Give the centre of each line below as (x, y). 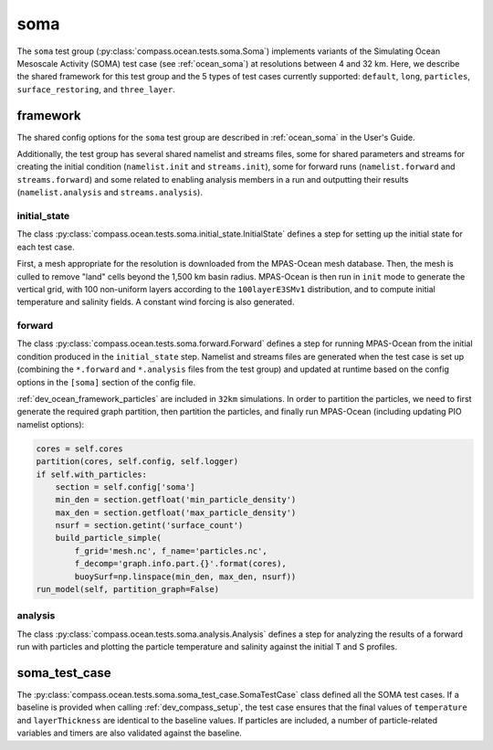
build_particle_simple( (108, 538)
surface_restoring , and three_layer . (96, 89)
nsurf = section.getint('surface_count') (149, 526)
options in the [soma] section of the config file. (106, 382)
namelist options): (51, 424)
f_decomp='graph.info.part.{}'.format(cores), (180, 564)
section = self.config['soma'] (125, 487)
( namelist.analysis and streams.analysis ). (110, 193)
